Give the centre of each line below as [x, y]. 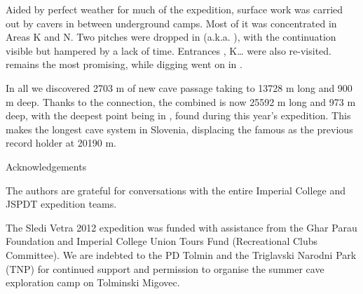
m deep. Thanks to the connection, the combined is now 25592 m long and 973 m [181, 101]
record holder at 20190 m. [61, 143]
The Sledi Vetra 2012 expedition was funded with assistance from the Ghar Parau [181, 227]
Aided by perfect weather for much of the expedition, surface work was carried [174, 9]
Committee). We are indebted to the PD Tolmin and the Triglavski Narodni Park [181, 254]
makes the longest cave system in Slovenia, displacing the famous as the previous [179, 129]
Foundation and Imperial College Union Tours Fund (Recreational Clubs [162, 241]
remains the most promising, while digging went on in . [124, 64]
